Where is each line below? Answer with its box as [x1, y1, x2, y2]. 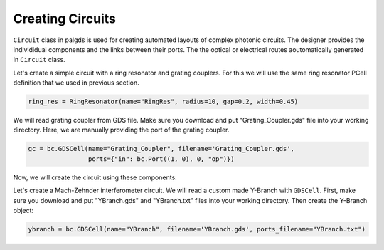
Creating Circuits [13, 11, 117, 26]
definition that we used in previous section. [13, 78, 140, 87]
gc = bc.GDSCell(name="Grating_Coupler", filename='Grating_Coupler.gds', [28, 145, 295, 153]
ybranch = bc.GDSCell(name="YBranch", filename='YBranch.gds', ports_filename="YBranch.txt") [28, 225, 366, 233]
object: [13, 207, 34, 214]
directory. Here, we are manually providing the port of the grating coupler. [13, 125, 230, 135]
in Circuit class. [13, 56, 65, 64]
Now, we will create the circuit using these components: [13, 173, 177, 182]
